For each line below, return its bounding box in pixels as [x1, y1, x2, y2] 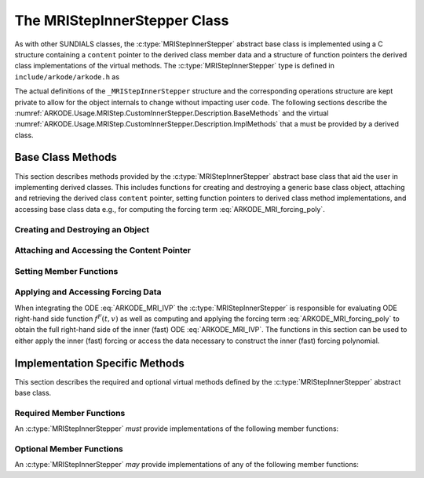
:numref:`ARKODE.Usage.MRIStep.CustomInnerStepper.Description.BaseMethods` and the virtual [14, 108, 329, 118]
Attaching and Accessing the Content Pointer [14, 245, 192, 256]
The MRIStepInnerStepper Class [14, 12, 229, 29]
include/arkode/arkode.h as [14, 71, 120, 82]
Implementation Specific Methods [14, 356, 185, 370]
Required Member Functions [14, 407, 126, 418]
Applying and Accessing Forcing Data [14, 286, 162, 297]
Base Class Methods [14, 151, 118, 164]
